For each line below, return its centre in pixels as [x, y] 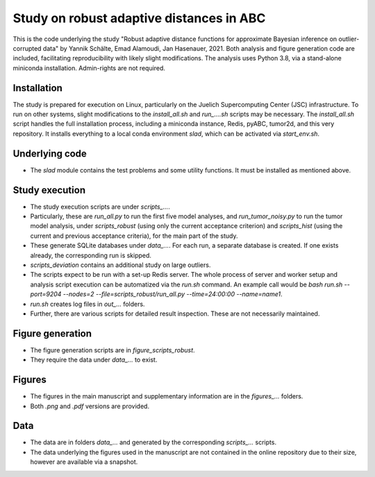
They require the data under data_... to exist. [94, 360]
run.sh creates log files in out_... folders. [87, 304]
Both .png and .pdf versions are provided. [90, 406]
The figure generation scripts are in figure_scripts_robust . [112, 350]
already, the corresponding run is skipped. [91, 255]
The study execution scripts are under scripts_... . [100, 207]
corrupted [27, 48]
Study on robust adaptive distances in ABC [139, 18]
